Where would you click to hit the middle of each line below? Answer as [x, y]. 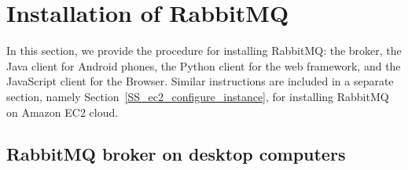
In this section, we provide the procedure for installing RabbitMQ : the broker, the [204, 51]
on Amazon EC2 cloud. [62, 112]
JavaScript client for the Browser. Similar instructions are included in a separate [200, 81]
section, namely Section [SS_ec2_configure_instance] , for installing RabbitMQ [198, 96]
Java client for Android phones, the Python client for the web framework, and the [204, 65]
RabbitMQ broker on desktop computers [176, 154]
